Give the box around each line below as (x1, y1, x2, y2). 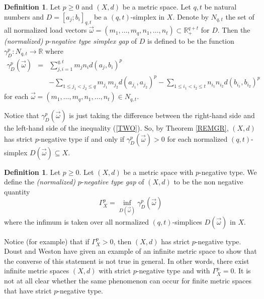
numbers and (4, 11, 44, 22)
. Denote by (172, 11, 209, 22)
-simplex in (130, 11, 165, 22)
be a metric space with (123, 166, 194, 177)
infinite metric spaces (4, 265, 69, 276)
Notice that (4, 110, 39, 121)
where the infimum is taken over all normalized (4, 216, 149, 227)
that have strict (4, 285, 52, 295)
